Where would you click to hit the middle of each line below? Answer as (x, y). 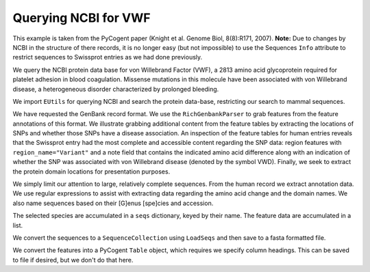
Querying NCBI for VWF (82, 18)
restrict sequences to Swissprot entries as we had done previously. (108, 57)
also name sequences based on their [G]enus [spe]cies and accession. (113, 203)
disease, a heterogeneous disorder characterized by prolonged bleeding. (116, 89)
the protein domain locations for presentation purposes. (91, 172)
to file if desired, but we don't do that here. (73, 260)
